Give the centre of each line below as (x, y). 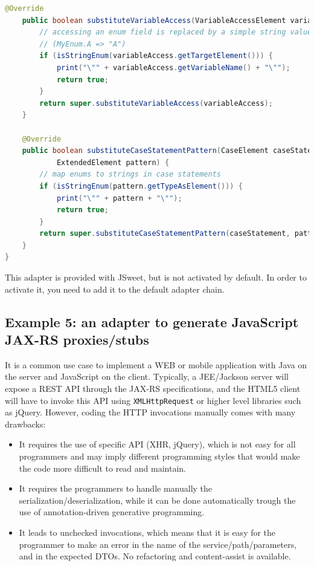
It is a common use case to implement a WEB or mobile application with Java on (156, 364)
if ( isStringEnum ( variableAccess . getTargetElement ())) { (156, 56)
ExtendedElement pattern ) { (113, 162)
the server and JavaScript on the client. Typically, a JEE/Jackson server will (147, 376)
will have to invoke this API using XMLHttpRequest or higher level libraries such (153, 400)
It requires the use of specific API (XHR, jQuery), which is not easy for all (157, 444)
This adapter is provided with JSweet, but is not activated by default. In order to (156, 277)
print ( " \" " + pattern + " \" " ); (119, 198)
